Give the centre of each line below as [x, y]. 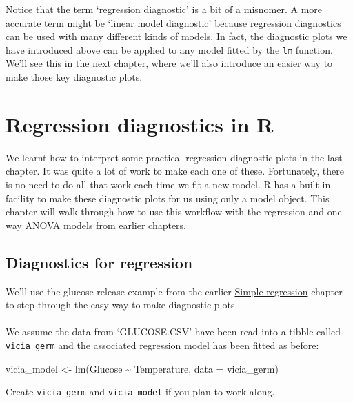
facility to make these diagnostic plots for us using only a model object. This [168, 198]
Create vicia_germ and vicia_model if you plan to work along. [140, 392]
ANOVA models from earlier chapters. [106, 225]
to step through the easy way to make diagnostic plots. [122, 305]
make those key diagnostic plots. [74, 77]
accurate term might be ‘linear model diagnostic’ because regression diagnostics [173, 22]
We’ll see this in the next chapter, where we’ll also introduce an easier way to [169, 63]
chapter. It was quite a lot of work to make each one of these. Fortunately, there [175, 171]
